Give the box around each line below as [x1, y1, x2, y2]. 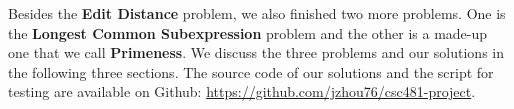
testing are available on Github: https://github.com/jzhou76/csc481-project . [8, 81, 476, 102]
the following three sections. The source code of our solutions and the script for [8, 61, 494, 82]
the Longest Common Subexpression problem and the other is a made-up [8, 22, 488, 43]
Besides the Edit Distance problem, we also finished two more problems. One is [8, 3, 506, 23]
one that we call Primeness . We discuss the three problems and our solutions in [8, 42, 505, 63]
